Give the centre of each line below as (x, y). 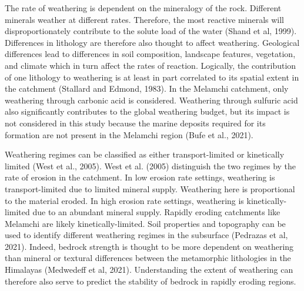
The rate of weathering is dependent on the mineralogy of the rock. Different (143, 8)
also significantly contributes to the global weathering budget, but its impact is (147, 111)
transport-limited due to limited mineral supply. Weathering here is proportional (150, 188)
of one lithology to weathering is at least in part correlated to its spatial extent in (152, 77)
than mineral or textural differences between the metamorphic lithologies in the (148, 258)
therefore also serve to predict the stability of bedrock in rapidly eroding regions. (151, 281)
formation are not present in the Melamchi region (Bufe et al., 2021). (129, 134)
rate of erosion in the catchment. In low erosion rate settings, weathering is (140, 177)
